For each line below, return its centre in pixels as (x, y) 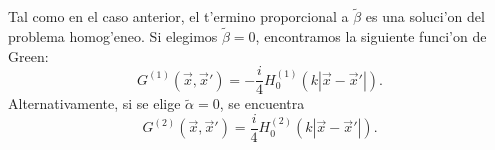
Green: (28, 55)
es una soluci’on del (425, 16)
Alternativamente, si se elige (94, 103)
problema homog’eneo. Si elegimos (113, 36)
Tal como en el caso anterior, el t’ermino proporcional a (178, 16)
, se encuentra (262, 103)
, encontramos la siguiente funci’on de (371, 36)
